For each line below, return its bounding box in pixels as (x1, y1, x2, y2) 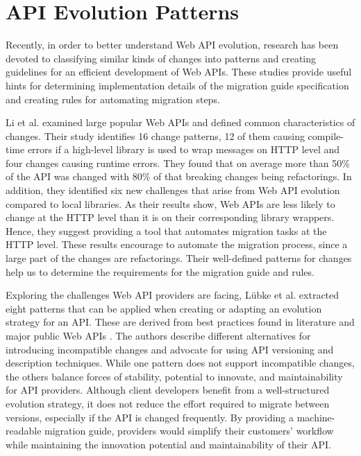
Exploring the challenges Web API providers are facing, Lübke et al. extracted (6, 288, 339, 302)
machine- (296, 410, 335, 424)
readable (6, 423, 42, 438)
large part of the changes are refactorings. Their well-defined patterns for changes (6, 251, 352, 265)
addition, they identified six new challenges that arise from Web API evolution (6, 183, 340, 198)
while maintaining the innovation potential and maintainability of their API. (6, 437, 331, 451)
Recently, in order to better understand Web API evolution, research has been (6, 37, 339, 52)
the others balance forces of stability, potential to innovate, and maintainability (6, 369, 343, 383)
